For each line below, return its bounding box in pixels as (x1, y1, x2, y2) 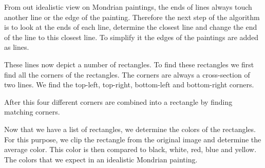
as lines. (4, 42, 29, 52)
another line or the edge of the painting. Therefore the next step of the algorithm (4, 11, 260, 22)
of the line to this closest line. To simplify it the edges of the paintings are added (4, 31, 259, 42)
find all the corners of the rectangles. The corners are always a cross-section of (4, 69, 250, 80)
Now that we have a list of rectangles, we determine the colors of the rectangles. (4, 123, 256, 134)
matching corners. (4, 106, 60, 117)
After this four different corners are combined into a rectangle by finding (4, 96, 233, 107)
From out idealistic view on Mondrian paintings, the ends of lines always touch (4, 2, 252, 12)
